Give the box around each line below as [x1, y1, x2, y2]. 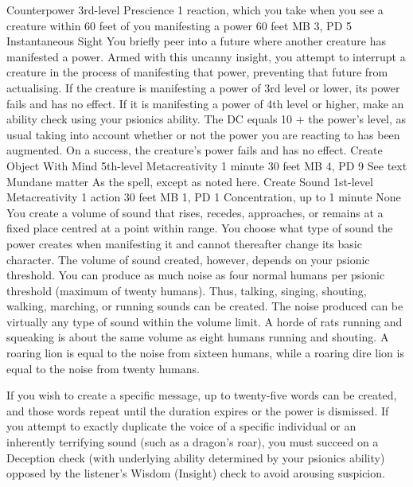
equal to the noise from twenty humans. [6, 360, 200, 376]
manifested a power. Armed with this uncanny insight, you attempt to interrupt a [6, 48, 406, 64]
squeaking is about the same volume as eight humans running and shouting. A [6, 329, 389, 345]
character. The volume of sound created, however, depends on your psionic [6, 251, 370, 267]
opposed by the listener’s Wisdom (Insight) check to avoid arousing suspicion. [6, 465, 385, 481]
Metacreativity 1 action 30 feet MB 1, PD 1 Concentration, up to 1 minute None [6, 189, 401, 205]
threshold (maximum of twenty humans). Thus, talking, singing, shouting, [6, 282, 367, 298]
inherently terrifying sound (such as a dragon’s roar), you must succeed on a [6, 434, 379, 450]
